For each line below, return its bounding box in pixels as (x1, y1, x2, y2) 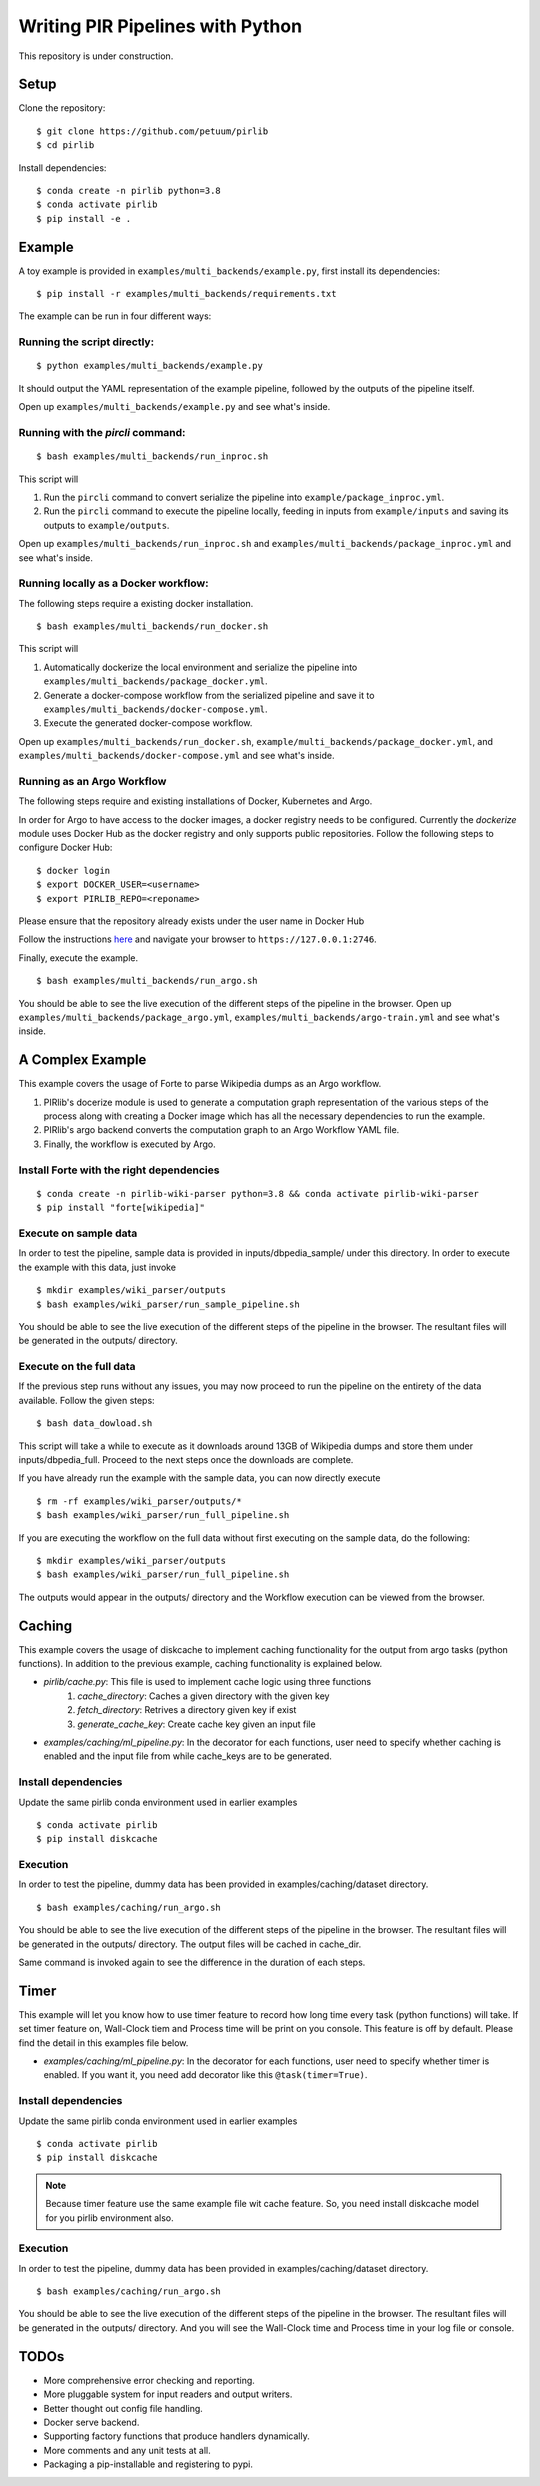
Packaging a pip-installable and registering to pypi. (43, 2458, 254, 2470)
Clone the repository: (18, 102, 106, 114)
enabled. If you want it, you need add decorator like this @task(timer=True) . (43, 2069, 368, 2081)
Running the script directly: (18, 335, 155, 349)
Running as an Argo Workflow (18, 774, 167, 788)
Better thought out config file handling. (43, 2402, 204, 2414)
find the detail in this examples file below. (18, 2036, 189, 2049)
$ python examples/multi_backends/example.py (36, 360, 264, 372)
